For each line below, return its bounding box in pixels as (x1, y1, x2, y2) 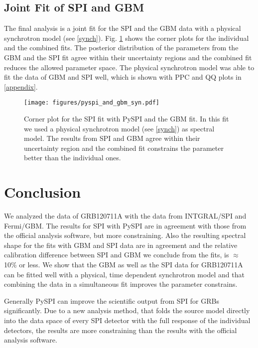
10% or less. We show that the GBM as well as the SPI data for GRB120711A (4, 259, 243, 270)
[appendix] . (4, 81, 38, 92)
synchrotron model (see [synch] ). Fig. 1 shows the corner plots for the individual (4, 32, 249, 43)
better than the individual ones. (24, 152, 121, 163)
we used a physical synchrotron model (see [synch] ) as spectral (24, 123, 215, 133)
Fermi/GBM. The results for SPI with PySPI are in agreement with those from (4, 220, 247, 231)
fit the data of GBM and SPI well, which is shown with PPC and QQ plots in (4, 72, 242, 82)
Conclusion (4, 182, 81, 202)
